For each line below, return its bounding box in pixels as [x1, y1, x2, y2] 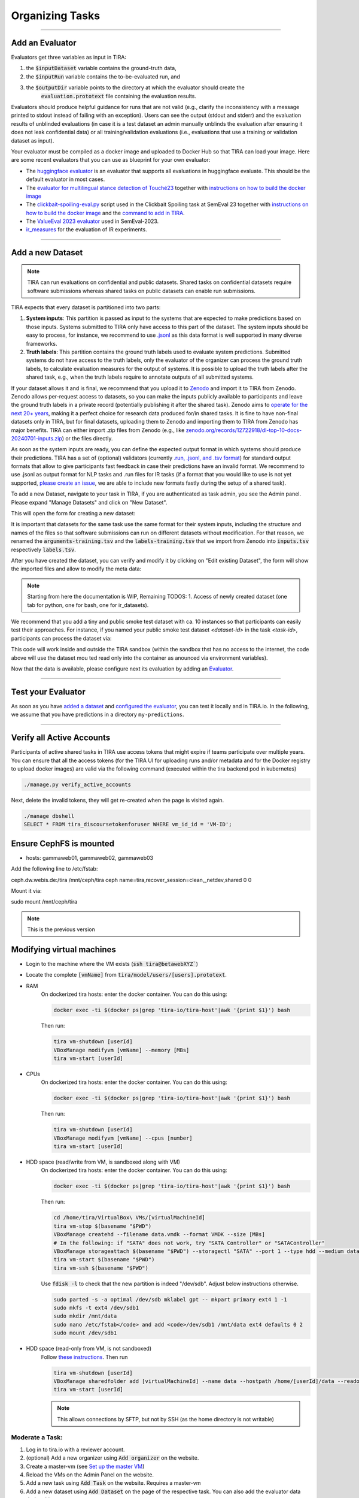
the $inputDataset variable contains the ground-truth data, [26, 65, 177, 72]
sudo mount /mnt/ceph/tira [11, 898, 78, 905]
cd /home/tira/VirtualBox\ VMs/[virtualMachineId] [53, 1214, 206, 1221]
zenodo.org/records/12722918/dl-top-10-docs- [185, 426, 302, 434]
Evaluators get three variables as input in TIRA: [11, 54, 127, 61]
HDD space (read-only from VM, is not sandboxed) [26, 1345, 152, 1352]
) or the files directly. [62, 434, 113, 442]
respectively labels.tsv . [11, 546, 76, 553]
